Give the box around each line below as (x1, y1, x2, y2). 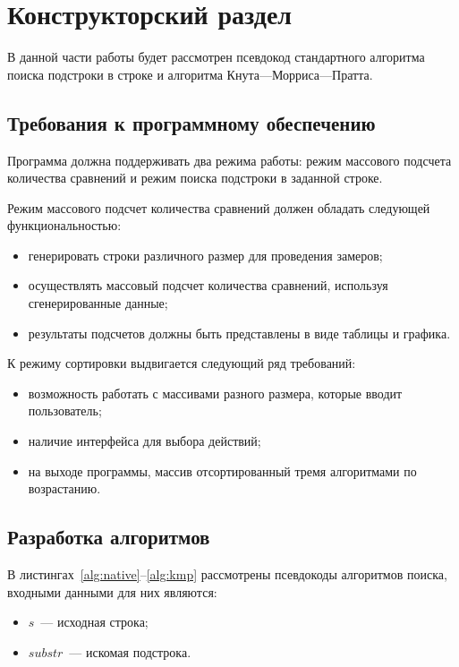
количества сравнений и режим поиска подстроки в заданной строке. (7, 168, 383, 187)
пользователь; (28, 401, 102, 420)
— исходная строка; (40, 612, 149, 631)
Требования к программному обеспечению (7, 108, 376, 136)
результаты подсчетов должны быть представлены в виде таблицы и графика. (28, 323, 451, 342)
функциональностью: (7, 216, 122, 235)
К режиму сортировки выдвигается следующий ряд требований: (7, 354, 356, 372)
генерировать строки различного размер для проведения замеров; (28, 245, 383, 264)
